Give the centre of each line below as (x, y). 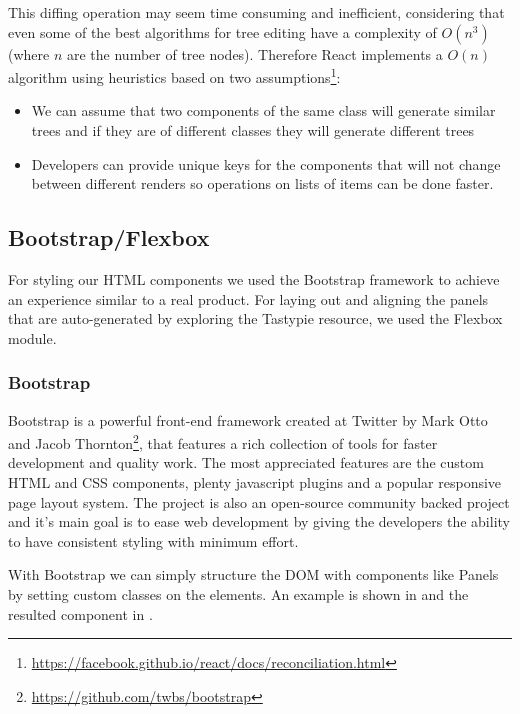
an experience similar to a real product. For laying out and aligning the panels (248, 298)
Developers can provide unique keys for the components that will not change (266, 163)
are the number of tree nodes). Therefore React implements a (254, 53)
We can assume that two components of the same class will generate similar (263, 110)
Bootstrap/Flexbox (109, 237)
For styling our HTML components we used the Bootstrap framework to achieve (254, 279)
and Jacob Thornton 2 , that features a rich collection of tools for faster (223, 441)
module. (32, 337)
